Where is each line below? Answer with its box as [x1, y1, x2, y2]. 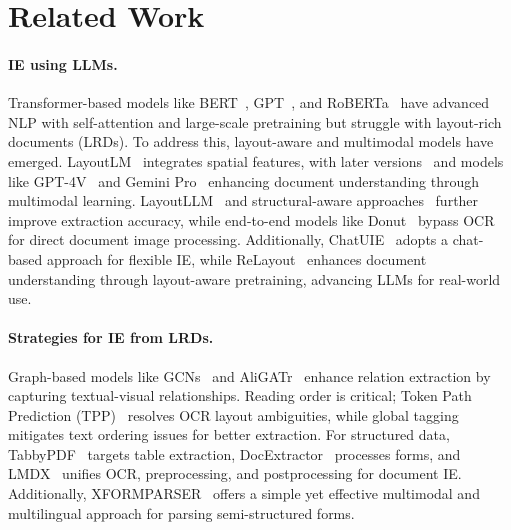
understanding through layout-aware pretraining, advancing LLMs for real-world [8, 268, 501, 289]
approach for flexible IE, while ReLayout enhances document [46, 248, 427, 269]
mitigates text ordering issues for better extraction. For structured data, [8, 424, 450, 445]
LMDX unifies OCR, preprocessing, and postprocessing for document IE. [8, 463, 462, 484]
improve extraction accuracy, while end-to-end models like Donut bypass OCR [8, 209, 495, 230]
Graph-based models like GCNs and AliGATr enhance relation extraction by [8, 365, 491, 386]
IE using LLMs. [8, 53, 118, 74]
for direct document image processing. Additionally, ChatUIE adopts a [8, 229, 449, 250]
